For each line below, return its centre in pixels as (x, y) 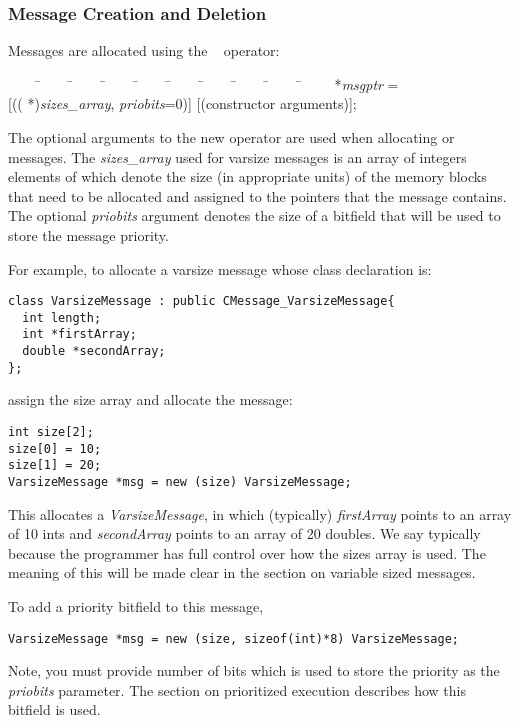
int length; (62, 317)
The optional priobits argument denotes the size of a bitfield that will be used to (254, 215)
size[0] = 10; (55, 448)
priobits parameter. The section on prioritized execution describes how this (237, 689)
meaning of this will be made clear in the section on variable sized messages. (242, 572)
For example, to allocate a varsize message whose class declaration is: (220, 268)
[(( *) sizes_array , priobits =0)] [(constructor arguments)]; (182, 103)
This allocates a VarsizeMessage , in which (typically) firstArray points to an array (260, 513)
